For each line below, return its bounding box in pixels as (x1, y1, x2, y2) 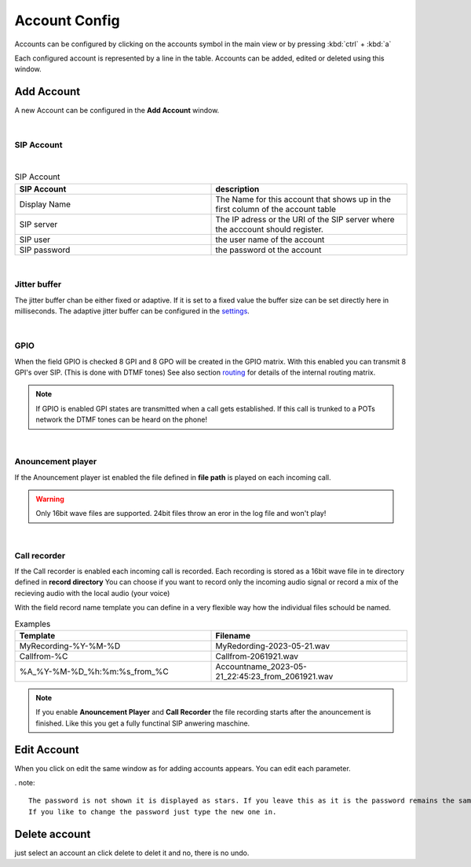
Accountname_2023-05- (215, 660, 308, 671)
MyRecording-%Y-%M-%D (19, 640, 121, 651)
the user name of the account (215, 234, 325, 245)
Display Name (19, 199, 71, 210)
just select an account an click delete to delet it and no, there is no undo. (14, 848, 250, 858)
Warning (35, 495, 64, 504)
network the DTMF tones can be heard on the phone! (35, 415, 208, 424)
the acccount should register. (215, 224, 323, 235)
